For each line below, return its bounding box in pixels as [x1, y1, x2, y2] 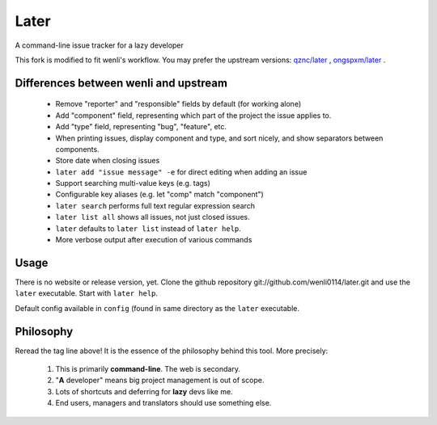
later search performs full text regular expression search [55, 200, 255, 210]
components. [55, 144, 100, 154]
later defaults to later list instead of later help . [55, 223, 242, 234]
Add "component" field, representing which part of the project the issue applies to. [55, 110, 332, 120]
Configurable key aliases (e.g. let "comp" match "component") [55, 190, 265, 200]
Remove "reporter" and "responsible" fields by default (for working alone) [55, 99, 302, 109]
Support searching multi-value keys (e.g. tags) [55, 179, 210, 188]
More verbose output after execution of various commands [55, 235, 252, 245]
